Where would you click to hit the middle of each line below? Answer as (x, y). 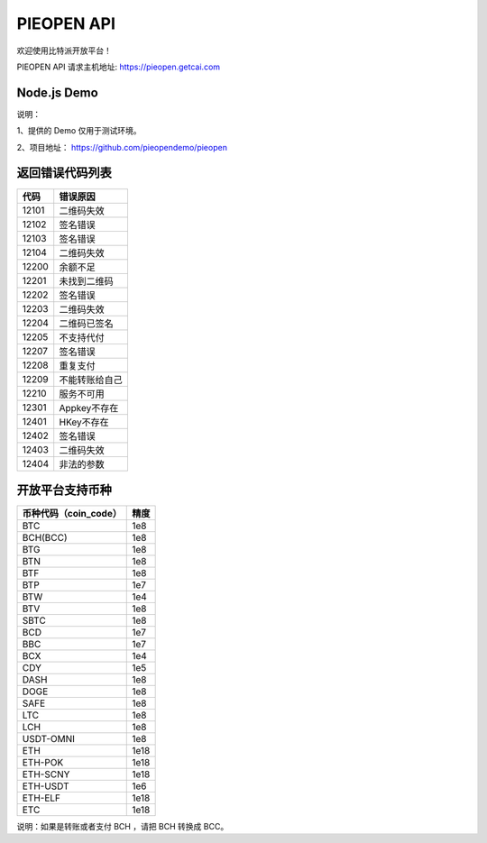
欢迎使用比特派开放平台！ (64, 50)
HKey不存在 (84, 422)
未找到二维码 (86, 281)
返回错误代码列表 (64, 173)
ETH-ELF (41, 798)
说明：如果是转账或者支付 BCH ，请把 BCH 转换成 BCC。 (123, 827)
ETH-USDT (46, 786)
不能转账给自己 (91, 380)
